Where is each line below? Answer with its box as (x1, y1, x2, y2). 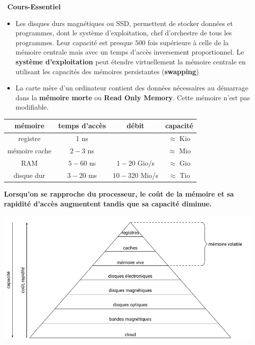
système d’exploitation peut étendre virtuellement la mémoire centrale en (15, 56, 246, 66)
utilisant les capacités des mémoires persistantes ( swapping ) (15, 66, 199, 76)
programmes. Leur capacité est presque (15, 37, 133, 47)
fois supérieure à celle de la (148, 37, 229, 47)
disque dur (13, 170, 46, 180)
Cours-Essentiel (7, 1, 61, 11)
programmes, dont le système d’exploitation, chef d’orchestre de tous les (15, 28, 232, 38)
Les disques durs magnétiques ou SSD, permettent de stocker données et (15, 18, 233, 28)
